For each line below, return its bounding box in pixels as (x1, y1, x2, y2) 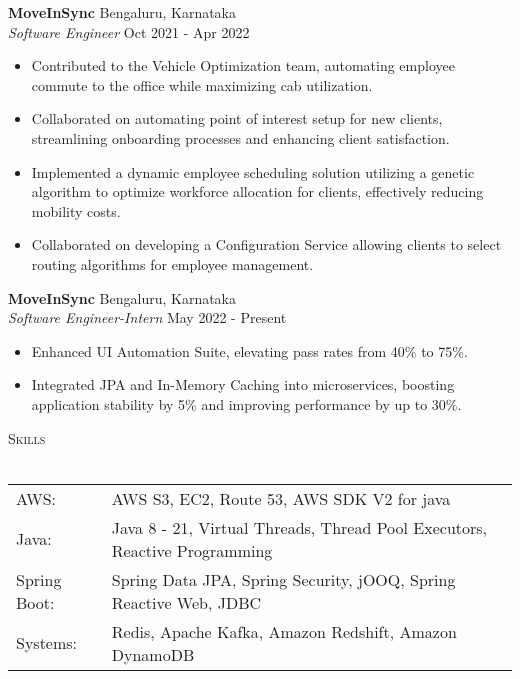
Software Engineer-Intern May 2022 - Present (8, 307, 287, 328)
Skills (8, 427, 46, 448)
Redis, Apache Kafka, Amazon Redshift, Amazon (111, 619, 457, 643)
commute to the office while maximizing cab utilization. (31, 74, 373, 95)
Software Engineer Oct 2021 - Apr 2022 (8, 21, 250, 42)
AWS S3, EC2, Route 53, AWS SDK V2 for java (111, 486, 451, 510)
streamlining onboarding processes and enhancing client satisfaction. (31, 127, 450, 148)
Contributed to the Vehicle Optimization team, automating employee (31, 55, 455, 76)
